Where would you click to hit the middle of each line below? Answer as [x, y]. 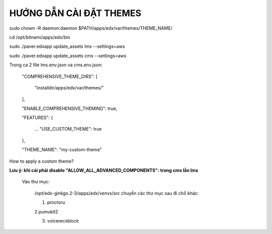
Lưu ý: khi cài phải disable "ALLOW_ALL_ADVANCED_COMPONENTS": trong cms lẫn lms [104, 170]
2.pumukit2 [46, 211]
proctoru [56, 202]
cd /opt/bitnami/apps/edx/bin [40, 37]
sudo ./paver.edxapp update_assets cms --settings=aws [68, 56]
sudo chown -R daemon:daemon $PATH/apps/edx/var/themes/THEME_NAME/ [91, 28]
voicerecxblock [63, 220]
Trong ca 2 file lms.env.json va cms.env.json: [56, 65]
